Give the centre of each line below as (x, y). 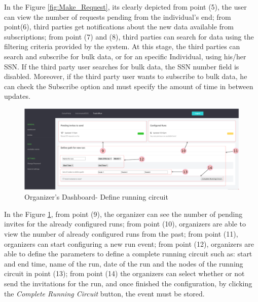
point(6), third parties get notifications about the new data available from (119, 27)
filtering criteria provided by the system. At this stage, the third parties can (122, 46)
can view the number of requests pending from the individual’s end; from (118, 16)
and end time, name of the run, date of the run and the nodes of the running (124, 263)
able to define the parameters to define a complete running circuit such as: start (128, 254)
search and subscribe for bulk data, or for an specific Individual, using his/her (125, 56)
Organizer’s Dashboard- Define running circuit (96, 197)
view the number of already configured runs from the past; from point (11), (121, 233)
